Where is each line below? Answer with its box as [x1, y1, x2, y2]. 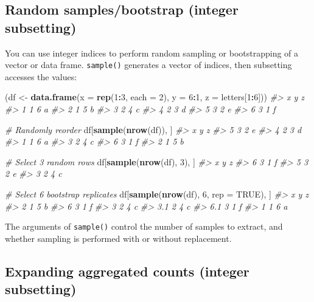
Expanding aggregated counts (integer [5, 261, 249, 280]
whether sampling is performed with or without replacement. [5, 232, 232, 244]
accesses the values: [5, 70, 77, 83]
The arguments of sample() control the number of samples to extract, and [5, 220, 283, 233]
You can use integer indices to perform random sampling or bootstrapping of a [5, 46, 299, 59]
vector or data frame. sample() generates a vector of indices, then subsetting [5, 58, 292, 71]
